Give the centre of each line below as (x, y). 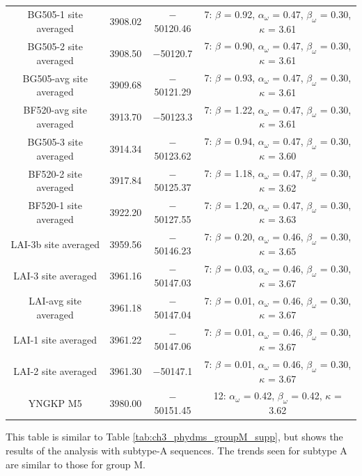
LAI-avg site (55, 301)
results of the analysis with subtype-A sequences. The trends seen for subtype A (176, 450)
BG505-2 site (55, 46)
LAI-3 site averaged (55, 276)
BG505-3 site (55, 141)
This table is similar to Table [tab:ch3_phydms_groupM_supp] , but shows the (174, 437)
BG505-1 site (55, 14)
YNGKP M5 (55, 402)
